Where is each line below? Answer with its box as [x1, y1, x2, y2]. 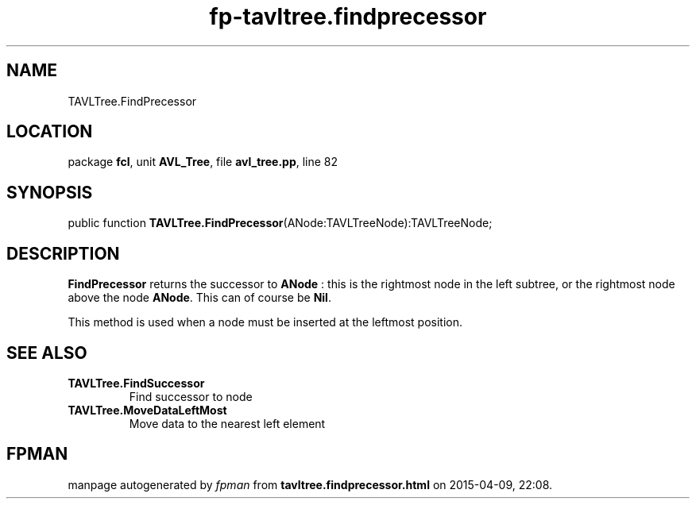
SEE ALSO [6, 342, 87, 363]
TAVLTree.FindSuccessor [68, 376, 205, 390]
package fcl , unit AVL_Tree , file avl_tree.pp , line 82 [68, 155, 338, 169]
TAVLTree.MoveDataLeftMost [68, 403, 227, 417]
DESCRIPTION [6, 243, 120, 264]
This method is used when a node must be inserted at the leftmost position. [68, 315, 463, 330]
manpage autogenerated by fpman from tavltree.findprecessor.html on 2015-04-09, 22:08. [68, 477, 553, 492]
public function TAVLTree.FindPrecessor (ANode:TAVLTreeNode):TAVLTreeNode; [68, 216, 493, 230]
